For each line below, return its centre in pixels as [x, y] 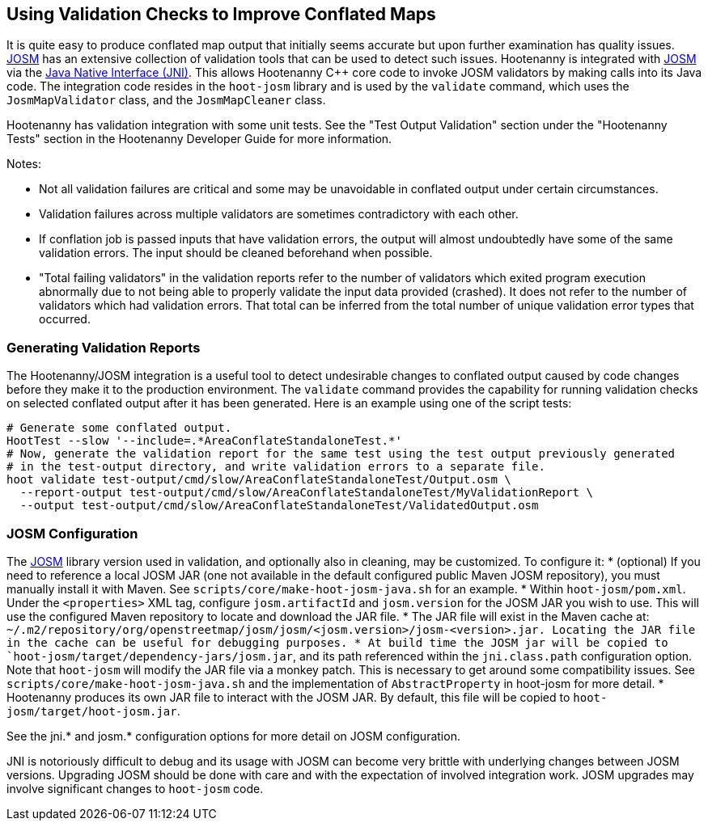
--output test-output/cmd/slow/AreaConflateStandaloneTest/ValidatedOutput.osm [279, 506]
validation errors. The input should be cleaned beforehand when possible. [236, 253]
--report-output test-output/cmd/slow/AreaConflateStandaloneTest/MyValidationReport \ [306, 493]
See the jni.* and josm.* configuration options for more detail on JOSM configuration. [233, 736]
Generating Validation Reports [104, 347]
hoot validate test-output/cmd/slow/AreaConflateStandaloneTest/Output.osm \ [259, 480]
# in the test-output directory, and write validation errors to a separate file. [276, 467]
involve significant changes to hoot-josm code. [135, 788]
